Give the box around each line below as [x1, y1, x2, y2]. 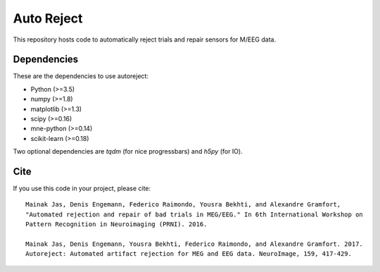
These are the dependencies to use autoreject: [13, 72, 149, 80]
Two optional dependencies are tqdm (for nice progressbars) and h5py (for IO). [13, 147, 243, 156]
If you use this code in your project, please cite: [13, 184, 151, 193]
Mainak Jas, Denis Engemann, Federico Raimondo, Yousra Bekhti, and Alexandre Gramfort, [25, 201, 341, 209]
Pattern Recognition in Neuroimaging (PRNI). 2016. [25, 221, 208, 228]
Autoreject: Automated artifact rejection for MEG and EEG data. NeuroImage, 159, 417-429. [25, 250, 352, 258]
